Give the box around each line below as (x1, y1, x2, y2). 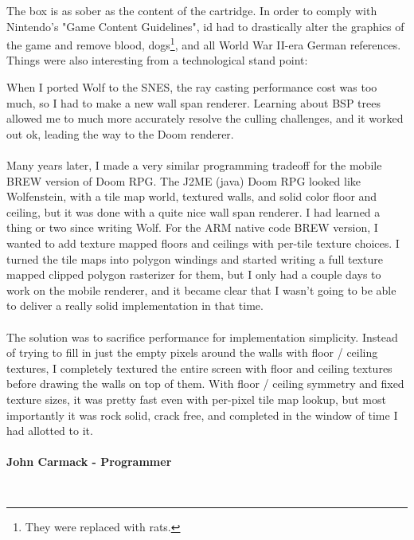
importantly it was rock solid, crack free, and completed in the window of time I (6, 406, 398, 423)
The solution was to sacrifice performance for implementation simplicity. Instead (6, 328, 398, 345)
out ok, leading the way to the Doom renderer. (6, 125, 234, 142)
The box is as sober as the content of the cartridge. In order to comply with (6, 2, 377, 18)
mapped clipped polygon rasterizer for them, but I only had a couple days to (6, 266, 381, 283)
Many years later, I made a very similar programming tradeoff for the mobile (6, 157, 382, 173)
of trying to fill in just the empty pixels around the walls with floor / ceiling (6, 344, 378, 361)
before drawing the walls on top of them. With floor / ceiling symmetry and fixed (6, 375, 404, 392)
